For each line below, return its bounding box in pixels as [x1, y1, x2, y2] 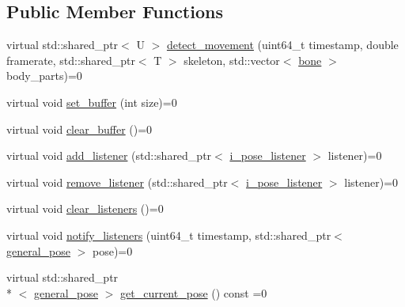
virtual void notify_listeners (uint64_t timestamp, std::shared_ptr [6, 226, 331, 243]
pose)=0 [93, 242, 133, 259]
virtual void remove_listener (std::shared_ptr [6, 173, 228, 190]
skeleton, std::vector [184, 51, 280, 68]
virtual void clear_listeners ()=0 [6, 200, 164, 217]
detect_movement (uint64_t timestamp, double [166, 36, 399, 53]
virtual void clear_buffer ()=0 [6, 120, 153, 137]
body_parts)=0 [6, 67, 82, 84]
